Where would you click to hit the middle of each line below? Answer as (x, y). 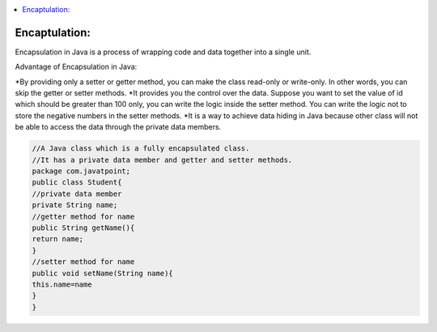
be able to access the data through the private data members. (118, 127)
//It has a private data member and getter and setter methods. (162, 160)
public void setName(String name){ (102, 273)
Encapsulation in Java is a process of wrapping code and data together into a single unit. (163, 52)
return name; (58, 239)
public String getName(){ (83, 228)
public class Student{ (77, 183)
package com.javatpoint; (81, 171)
